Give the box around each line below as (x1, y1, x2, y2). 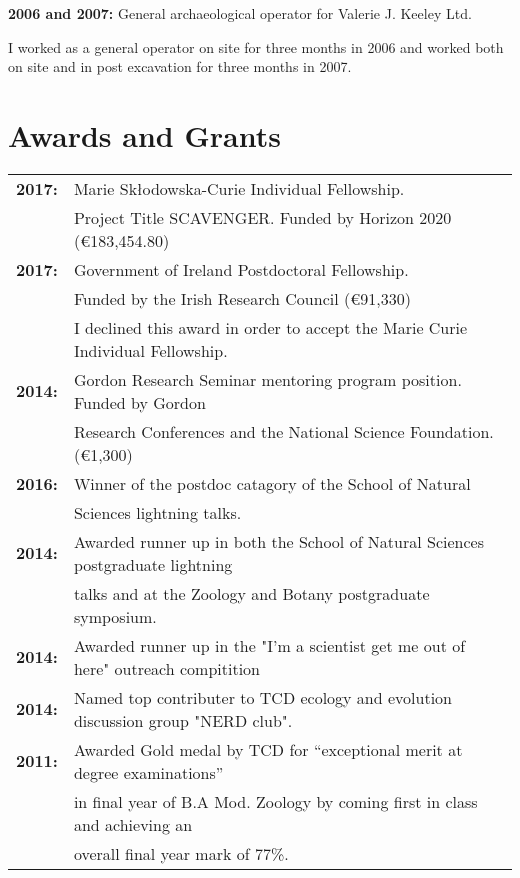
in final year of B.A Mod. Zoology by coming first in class (73, 789, 478, 813)
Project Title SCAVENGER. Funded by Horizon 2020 (73, 205, 452, 229)
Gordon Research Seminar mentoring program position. (73, 367, 462, 391)
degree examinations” (73, 760, 224, 784)
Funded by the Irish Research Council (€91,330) (73, 286, 411, 310)
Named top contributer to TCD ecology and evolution (73, 685, 453, 709)
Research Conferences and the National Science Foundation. (73, 419, 494, 443)
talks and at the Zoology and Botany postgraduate (73, 581, 430, 605)
